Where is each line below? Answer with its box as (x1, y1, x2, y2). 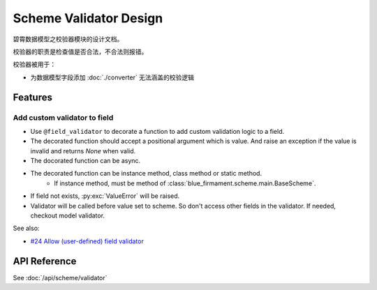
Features (13, 91, 52, 103)
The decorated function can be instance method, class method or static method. (30, 169, 262, 178)
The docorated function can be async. (30, 157, 141, 165)
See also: (13, 224, 40, 233)
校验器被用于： (13, 60, 56, 69)
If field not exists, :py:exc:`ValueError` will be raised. (30, 192, 180, 200)
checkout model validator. (30, 211, 105, 220)
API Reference (13, 255, 77, 267)
